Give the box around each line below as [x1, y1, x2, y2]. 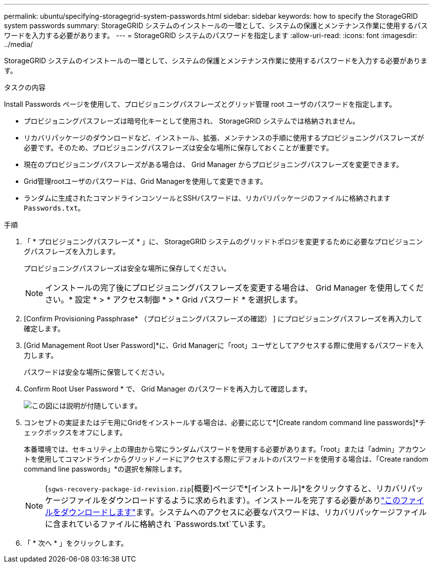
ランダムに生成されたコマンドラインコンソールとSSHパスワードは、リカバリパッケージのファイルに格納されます [24, 194, 391, 202]
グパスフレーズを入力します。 [24, 247, 120, 256]
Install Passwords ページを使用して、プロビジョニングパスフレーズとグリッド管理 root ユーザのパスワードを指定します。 [4, 100, 396, 108]
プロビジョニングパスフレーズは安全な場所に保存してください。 [24, 264, 231, 272]
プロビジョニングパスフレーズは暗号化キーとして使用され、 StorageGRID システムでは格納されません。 [24, 117, 360, 125]
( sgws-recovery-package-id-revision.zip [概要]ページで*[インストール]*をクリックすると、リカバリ [45, 483, 408, 493]
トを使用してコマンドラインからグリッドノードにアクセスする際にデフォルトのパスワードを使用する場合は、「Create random [24, 455, 429, 463]
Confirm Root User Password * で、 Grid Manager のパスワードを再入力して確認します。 [24, 385, 312, 393]
